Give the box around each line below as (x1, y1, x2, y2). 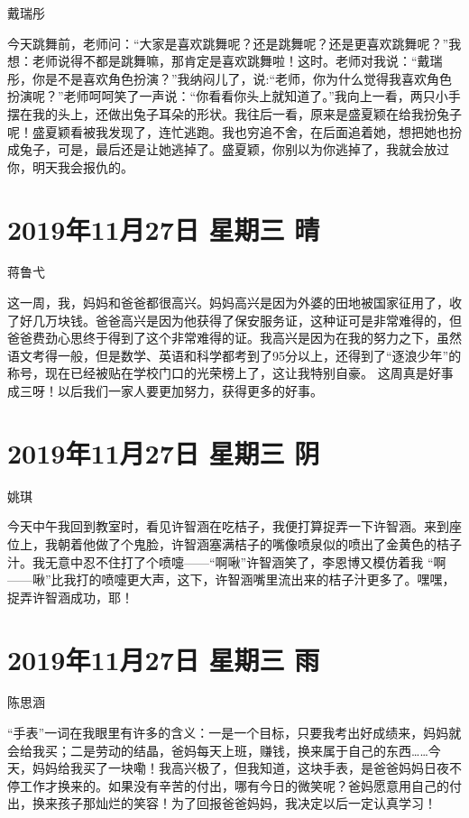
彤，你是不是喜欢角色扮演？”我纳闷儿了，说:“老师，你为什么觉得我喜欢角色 (7, 69, 453, 87)
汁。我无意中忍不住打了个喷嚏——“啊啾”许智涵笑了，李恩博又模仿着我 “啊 (7, 552, 446, 571)
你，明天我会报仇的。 (7, 157, 133, 176)
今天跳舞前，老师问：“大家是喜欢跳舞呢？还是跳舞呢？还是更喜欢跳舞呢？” (7, 33, 449, 52)
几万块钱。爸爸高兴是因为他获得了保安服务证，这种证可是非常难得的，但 (32, 310, 462, 329)
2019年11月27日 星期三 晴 (7, 210, 320, 247)
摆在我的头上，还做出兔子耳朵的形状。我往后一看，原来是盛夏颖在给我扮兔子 (7, 104, 462, 123)
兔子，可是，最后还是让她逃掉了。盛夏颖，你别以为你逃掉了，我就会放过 (19, 140, 449, 159)
